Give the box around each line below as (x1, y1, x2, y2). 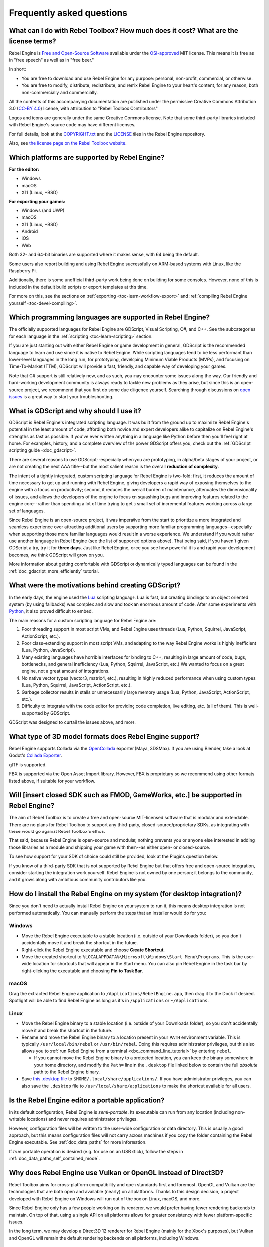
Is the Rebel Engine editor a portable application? (9, 1096, 165, 1104)
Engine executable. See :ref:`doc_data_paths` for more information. (9, 1139, 147, 1145)
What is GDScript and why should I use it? (9, 407, 142, 415)
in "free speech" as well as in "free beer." (9, 57, 94, 63)
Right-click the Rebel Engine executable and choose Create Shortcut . (21, 947, 165, 953)
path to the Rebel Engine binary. (34, 1069, 100, 1075)
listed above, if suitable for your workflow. (9, 778, 96, 784)
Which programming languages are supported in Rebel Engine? (9, 313, 210, 322)
